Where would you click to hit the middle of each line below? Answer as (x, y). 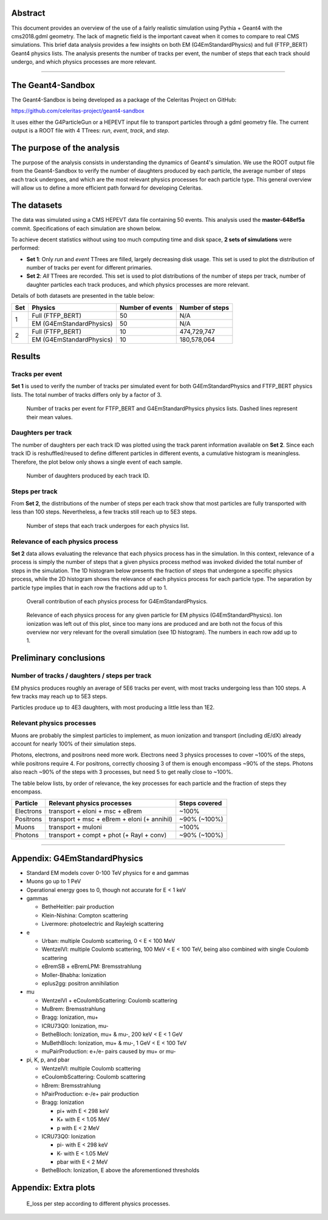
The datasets (37, 206)
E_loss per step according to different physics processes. (98, 1204)
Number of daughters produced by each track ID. (88, 475)
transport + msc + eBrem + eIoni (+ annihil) (111, 819)
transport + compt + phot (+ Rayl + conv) (108, 835)
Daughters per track (42, 433)
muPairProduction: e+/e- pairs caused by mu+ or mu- (109, 1052)
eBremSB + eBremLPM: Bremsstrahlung (92, 967)
